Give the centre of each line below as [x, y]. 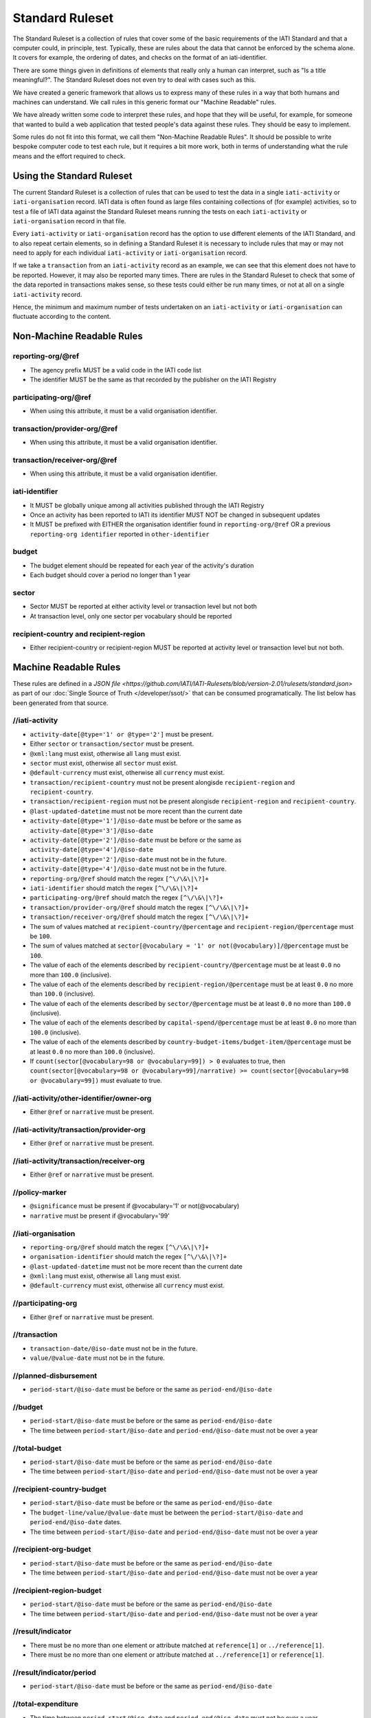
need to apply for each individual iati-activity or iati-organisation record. [130, 253]
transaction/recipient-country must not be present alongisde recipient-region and [162, 782]
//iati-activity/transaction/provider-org [79, 1129]
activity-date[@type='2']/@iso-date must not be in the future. [128, 859]
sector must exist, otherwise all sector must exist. [104, 763]
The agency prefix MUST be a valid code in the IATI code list [116, 370]
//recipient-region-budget [57, 1590]
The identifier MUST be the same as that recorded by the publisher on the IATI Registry [153, 379]
